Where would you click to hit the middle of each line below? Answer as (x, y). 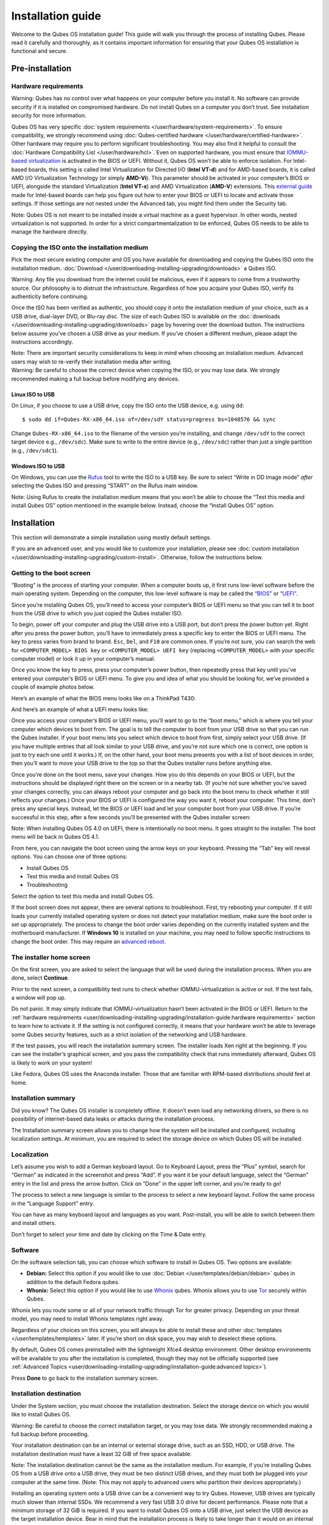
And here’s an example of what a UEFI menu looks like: (80, 709)
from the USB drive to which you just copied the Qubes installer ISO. (97, 614)
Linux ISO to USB (33, 394)
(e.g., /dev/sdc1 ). (35, 450)
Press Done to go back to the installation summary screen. (85, 1378)
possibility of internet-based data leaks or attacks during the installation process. (113, 1119)
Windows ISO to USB (38, 466)
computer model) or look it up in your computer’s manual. (83, 659)
